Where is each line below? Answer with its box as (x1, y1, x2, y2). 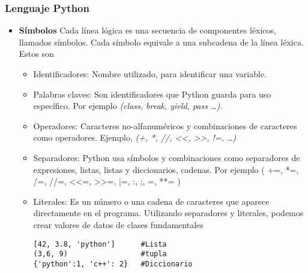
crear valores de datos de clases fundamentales (33, 218, 204, 230)
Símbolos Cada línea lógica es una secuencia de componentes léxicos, (19, 24, 276, 37)
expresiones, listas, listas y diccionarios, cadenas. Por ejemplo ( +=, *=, (33, 163, 299, 175)
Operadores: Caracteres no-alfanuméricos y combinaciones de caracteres (33, 119, 297, 132)
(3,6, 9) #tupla (33, 250, 167, 259)
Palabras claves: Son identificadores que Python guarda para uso (33, 87, 271, 100)
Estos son (19, 47, 54, 60)
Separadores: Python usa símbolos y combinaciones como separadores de (33, 151, 300, 163)
